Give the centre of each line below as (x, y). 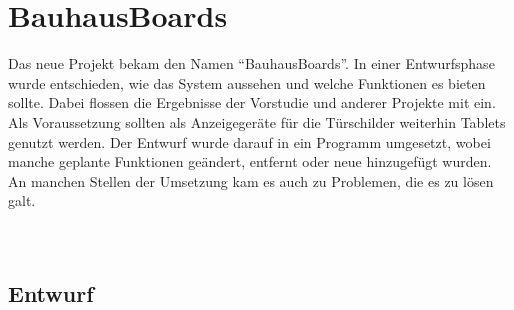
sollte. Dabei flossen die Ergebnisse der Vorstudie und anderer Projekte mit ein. (252, 102)
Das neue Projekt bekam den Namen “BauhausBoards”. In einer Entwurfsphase (251, 63)
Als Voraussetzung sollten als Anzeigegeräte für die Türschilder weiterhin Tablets (257, 121)
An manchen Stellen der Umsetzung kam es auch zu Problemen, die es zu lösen (251, 180)
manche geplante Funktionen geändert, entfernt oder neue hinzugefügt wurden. (250, 161)
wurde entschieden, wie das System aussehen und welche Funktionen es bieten (247, 82)
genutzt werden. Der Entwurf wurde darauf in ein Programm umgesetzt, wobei (249, 141)
